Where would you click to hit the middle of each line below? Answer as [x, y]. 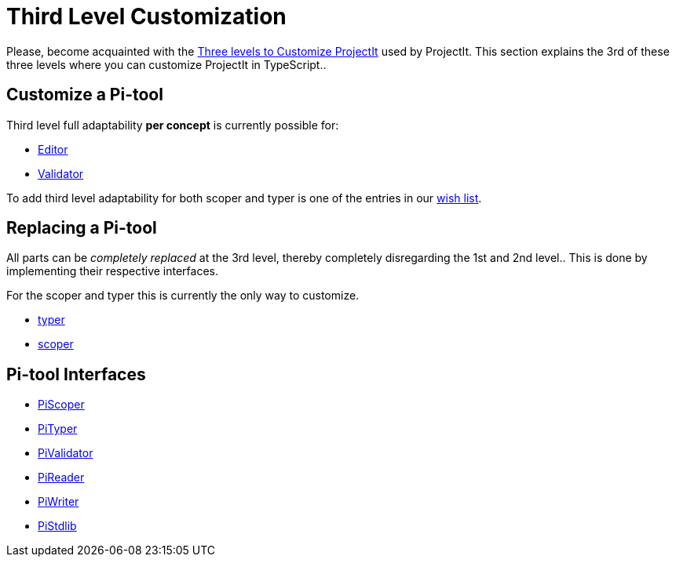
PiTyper [58, 429]
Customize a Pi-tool [85, 95]
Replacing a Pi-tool [82, 228]
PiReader [61, 478]
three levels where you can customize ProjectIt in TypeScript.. [166, 64]
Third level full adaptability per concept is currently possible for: [173, 125]
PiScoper [61, 405]
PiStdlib [57, 526]
